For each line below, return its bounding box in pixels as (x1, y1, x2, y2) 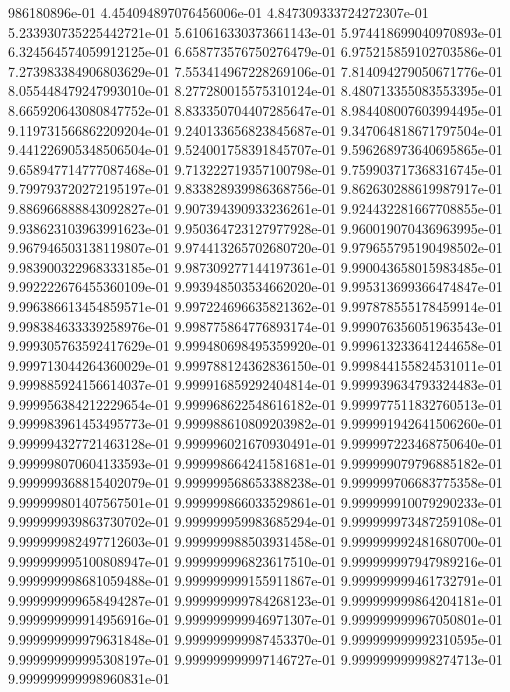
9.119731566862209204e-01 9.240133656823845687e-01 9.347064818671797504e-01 (8, 119, 503, 140)
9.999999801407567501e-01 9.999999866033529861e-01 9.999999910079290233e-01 (8, 491, 503, 512)
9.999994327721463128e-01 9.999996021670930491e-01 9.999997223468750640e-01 (8, 433, 503, 454)
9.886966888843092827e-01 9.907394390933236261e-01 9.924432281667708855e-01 (8, 197, 503, 218)
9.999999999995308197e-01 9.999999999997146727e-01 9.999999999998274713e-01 (8, 648, 503, 669)
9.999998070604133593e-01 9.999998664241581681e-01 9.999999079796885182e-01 (8, 452, 503, 473)
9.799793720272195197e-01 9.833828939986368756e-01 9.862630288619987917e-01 (8, 178, 503, 199)
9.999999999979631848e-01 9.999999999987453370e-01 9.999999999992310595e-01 (8, 629, 503, 649)
